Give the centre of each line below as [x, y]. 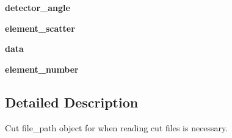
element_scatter [40, 28]
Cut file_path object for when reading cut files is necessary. [117, 127]
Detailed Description [72, 102]
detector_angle [38, 7]
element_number [42, 69]
